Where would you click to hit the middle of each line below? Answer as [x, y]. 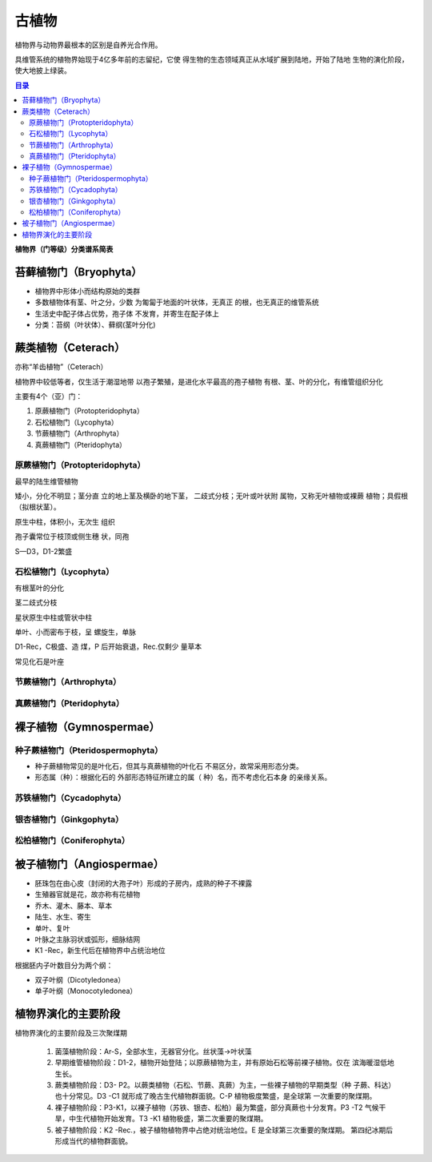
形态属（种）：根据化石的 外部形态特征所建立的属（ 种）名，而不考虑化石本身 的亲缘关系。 [183, 778]
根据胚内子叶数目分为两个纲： [64, 965]
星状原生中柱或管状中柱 [53, 617]
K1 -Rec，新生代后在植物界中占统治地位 [100, 951]
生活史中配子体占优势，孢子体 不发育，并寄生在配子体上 [127, 313]
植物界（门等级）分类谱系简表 [64, 249]
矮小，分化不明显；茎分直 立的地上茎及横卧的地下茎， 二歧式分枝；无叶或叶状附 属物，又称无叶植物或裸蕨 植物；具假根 [211, 496]
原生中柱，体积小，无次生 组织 [65, 521]
